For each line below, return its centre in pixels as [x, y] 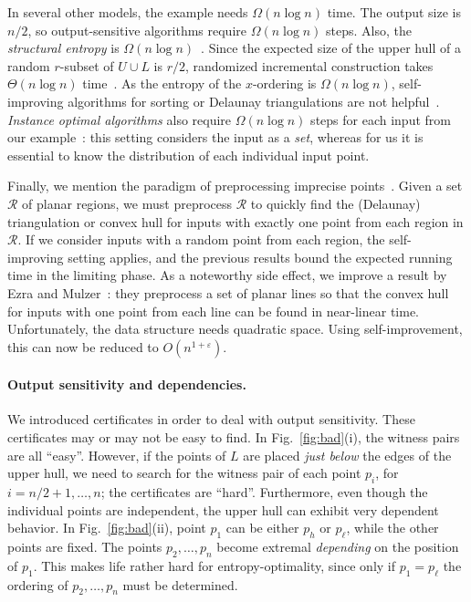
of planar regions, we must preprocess [127, 203]
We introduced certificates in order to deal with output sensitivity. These [211, 419]
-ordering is [284, 83]
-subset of [87, 65]
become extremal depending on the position [338, 547]
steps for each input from [381, 119]
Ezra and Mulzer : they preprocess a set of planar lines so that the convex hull [228, 292]
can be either [262, 528]
